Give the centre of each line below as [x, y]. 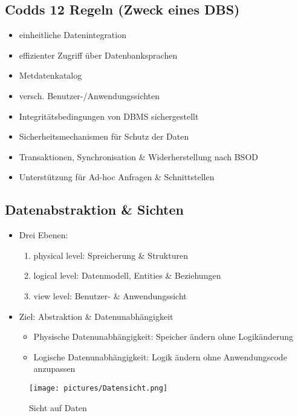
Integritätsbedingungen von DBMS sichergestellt [109, 116]
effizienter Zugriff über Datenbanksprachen [98, 55]
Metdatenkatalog [50, 75]
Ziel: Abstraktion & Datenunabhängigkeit [96, 316]
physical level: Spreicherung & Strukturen [111, 255]
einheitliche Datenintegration [73, 35]
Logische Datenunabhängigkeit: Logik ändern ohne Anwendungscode [160, 356]
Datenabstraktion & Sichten [94, 210]
